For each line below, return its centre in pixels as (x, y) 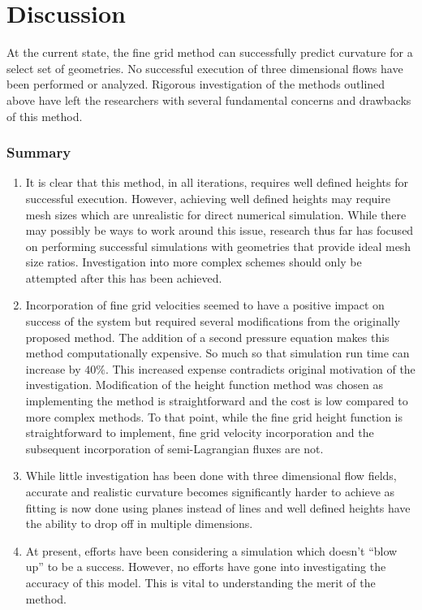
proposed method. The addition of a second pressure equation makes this (207, 337)
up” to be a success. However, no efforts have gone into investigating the (206, 567)
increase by (53, 368)
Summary (39, 152)
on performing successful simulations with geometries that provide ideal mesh (218, 246)
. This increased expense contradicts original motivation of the (260, 368)
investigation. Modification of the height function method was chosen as (204, 385)
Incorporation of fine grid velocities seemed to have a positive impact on (205, 305)
